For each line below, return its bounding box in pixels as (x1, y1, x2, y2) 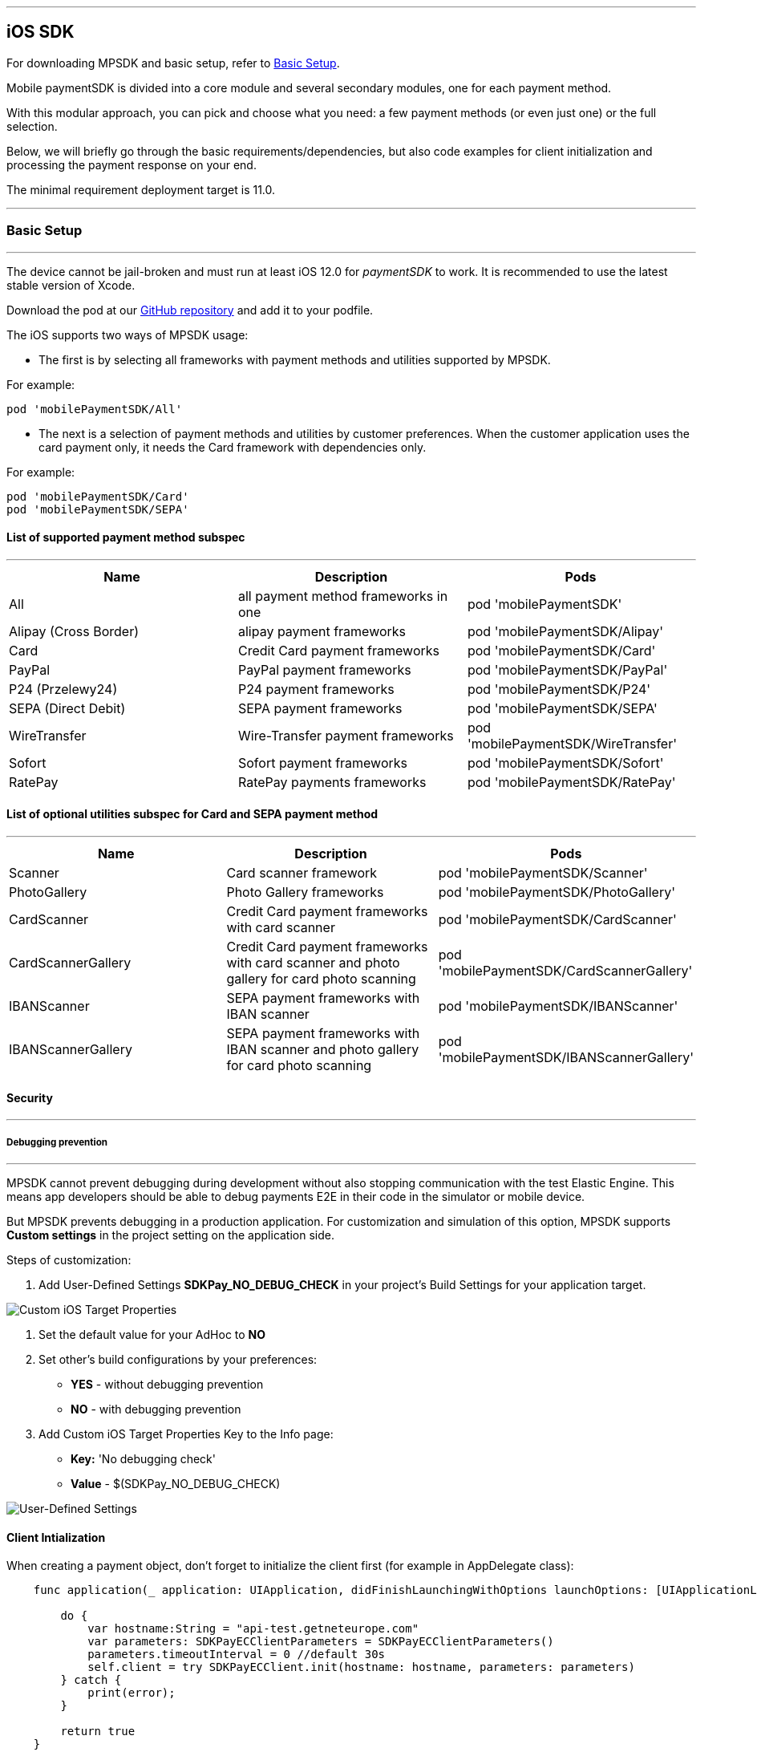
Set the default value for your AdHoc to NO (38, 1328, 266, 1342)
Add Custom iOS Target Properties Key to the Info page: (38, 1427, 334, 1442)
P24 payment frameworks (237, 680, 395, 697)
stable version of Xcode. (6, 278, 136, 292)
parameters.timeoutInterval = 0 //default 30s (87, 1648, 386, 1661)
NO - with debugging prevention (71, 1402, 241, 1417)
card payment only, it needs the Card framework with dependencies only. (38, 440, 427, 454)
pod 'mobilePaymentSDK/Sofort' (467, 754, 664, 771)
